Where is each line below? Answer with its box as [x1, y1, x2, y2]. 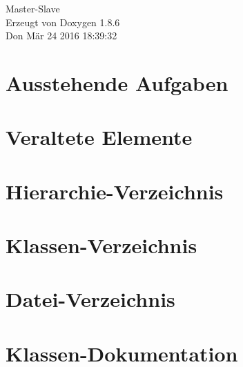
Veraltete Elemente [6, 123, 193, 151]
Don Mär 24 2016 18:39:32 [6, 28, 117, 43]
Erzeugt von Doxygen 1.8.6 [6, 14, 120, 29]
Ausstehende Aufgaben [6, 68, 229, 97]
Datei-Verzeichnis [6, 285, 175, 313]
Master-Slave [6, 1, 60, 15]
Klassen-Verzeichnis [6, 231, 197, 259]
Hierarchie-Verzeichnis [6, 177, 224, 205]
